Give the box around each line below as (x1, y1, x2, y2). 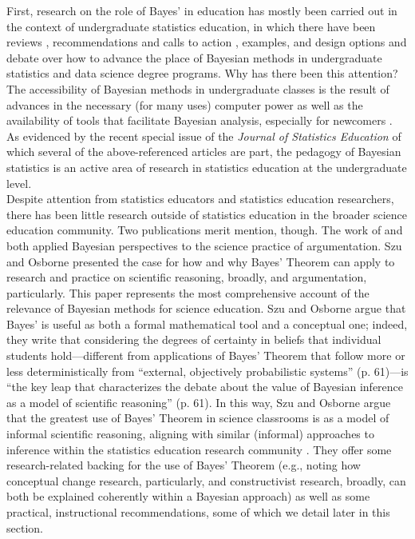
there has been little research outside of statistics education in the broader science (6, 206, 407, 222)
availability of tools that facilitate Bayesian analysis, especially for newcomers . (6, 112, 393, 129)
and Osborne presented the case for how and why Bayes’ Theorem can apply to (6, 253, 395, 269)
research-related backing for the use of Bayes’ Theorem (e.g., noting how (6, 457, 361, 473)
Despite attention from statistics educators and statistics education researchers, (6, 190, 394, 207)
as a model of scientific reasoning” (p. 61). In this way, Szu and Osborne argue (6, 393, 391, 410)
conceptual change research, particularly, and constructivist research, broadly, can (6, 472, 406, 489)
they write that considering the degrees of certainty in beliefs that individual (6, 331, 381, 348)
